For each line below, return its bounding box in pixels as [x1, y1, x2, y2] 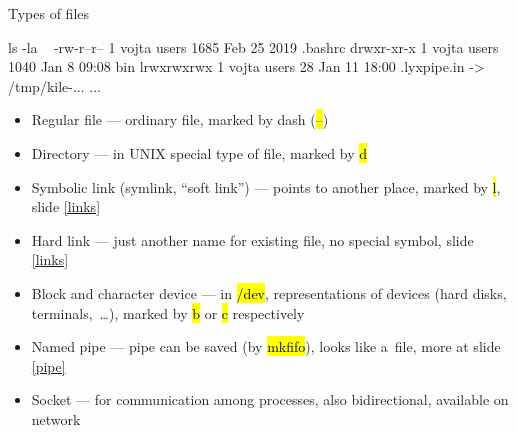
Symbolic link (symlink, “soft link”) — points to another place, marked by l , [31, 176, 501, 197]
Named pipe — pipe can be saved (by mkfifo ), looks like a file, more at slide [31, 336, 501, 357]
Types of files [8, 3, 90, 23]
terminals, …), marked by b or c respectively [31, 302, 305, 323]
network [31, 408, 81, 429]
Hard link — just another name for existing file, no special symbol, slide [31, 229, 474, 250]
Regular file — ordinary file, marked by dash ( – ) [31, 109, 329, 130]
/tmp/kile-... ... [8, 75, 101, 96]
